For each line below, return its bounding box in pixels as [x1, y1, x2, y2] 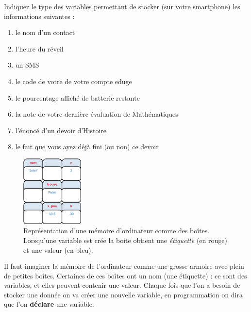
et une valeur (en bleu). [23, 244, 93, 255]
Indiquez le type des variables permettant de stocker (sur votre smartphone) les [4, 1, 240, 11]
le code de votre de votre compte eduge [15, 76, 132, 86]
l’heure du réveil [15, 43, 64, 53]
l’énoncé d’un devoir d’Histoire [15, 125, 107, 135]
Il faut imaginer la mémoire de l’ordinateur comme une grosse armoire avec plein [4, 261, 244, 271]
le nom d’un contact [15, 27, 75, 37]
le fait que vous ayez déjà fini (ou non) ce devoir [15, 141, 159, 152]
